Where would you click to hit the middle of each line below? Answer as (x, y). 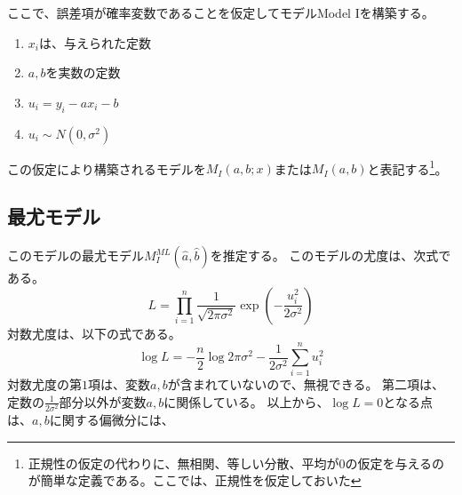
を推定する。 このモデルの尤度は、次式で (331, 255)
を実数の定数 (83, 72)
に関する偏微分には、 (112, 420)
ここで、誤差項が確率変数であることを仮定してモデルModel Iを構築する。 (221, 12)
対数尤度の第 (44, 384)
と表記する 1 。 (407, 167)
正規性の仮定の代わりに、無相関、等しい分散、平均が (183, 463)
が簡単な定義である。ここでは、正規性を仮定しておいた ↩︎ (195, 480)
